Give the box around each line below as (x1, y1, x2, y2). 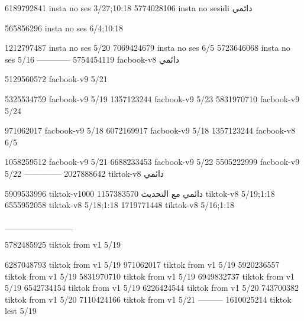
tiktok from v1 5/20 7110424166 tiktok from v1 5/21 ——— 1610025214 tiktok (5, 293, 292, 305)
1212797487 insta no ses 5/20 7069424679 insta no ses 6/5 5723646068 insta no (5, 41, 290, 54)
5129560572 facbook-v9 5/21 (5, 73, 108, 85)
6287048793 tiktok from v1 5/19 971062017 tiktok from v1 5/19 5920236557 (5, 258, 280, 270)
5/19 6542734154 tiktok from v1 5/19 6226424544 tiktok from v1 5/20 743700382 (5, 281, 299, 294)
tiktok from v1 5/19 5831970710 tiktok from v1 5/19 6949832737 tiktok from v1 (5, 270, 295, 282)
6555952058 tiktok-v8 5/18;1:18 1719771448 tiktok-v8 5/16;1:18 (5, 199, 235, 211)
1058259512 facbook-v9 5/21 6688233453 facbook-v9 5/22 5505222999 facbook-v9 (5, 155, 300, 168)
